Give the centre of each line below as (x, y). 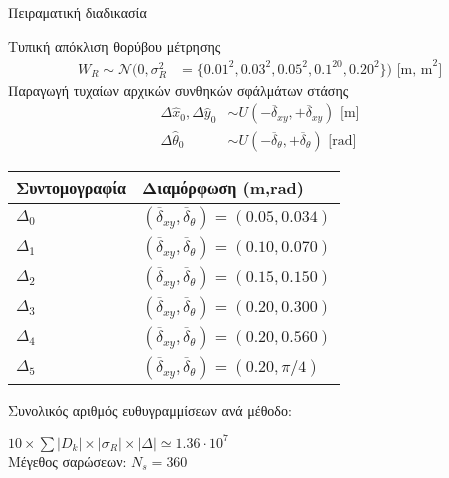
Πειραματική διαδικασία (77, 12)
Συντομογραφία (71, 187)
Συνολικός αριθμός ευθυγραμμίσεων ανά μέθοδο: (150, 409)
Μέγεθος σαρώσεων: (67, 460)
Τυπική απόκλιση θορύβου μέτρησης (114, 45)
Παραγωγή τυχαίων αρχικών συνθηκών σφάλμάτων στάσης (178, 89)
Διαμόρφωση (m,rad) (223, 187)
